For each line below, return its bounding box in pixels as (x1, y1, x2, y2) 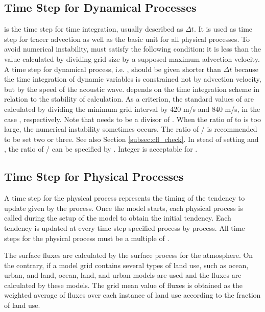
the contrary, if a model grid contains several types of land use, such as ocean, (4, 259, 249, 270)
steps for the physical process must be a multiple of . (4, 232, 170, 243)
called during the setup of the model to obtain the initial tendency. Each (4, 212, 231, 223)
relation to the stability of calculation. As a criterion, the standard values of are (4, 93, 254, 104)
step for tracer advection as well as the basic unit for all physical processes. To (4, 33, 250, 44)
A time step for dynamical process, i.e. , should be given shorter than (4, 63, 221, 74)
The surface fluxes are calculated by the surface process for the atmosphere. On (4, 250, 253, 260)
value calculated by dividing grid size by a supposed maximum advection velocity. (4, 53, 260, 64)
